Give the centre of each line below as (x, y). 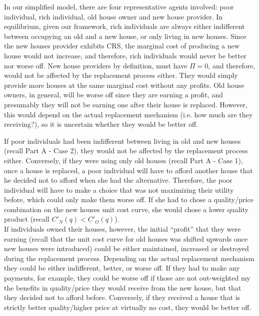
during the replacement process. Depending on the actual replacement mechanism (129, 258)
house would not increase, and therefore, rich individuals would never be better (125, 55)
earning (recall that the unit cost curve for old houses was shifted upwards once (126, 238)
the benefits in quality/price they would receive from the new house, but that (123, 287)
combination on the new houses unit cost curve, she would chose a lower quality (126, 209)
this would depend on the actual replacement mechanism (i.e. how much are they (128, 114)
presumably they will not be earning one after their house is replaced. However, (126, 104)
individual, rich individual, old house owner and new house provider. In (113, 16)
